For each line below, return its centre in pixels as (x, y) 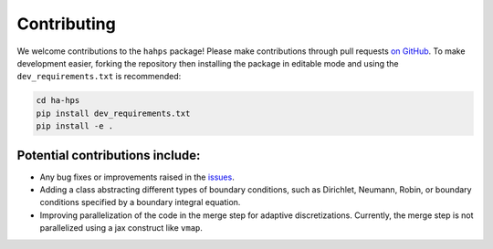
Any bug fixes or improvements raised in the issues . (137, 177)
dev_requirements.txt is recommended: (99, 77)
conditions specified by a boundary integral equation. (140, 202)
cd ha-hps (58, 101)
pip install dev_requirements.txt (113, 113)
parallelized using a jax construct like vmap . (121, 228)
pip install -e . (75, 126)
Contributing (66, 24)
